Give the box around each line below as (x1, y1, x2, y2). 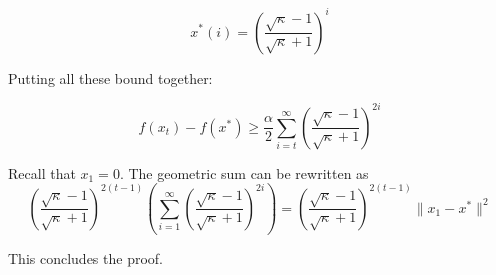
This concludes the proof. (8, 248, 163, 269)
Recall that (8, 162, 76, 183)
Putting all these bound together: (8, 67, 213, 88)
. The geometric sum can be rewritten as (119, 162, 369, 183)
